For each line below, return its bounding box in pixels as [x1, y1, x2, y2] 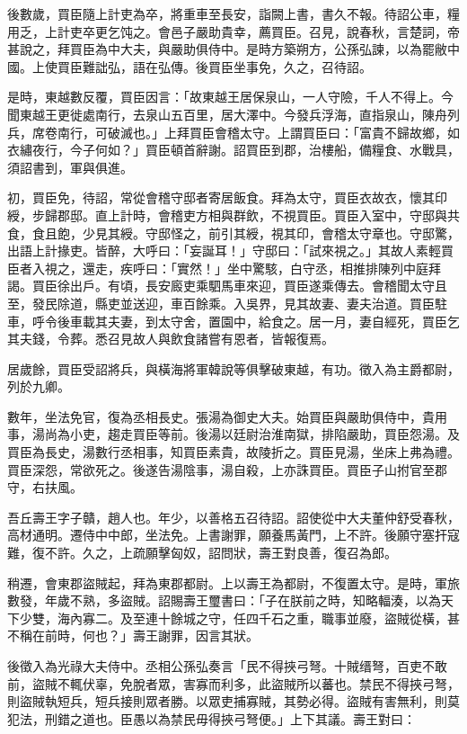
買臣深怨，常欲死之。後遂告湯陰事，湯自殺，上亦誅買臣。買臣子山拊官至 [7, 460, 435, 479]
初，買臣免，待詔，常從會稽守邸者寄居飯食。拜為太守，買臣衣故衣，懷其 [7, 188, 435, 207]
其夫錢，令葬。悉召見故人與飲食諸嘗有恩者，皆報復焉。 [7, 329, 334, 348]
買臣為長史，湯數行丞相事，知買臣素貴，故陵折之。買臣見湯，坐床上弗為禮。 [7, 443, 460, 461]
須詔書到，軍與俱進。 [7, 157, 133, 176]
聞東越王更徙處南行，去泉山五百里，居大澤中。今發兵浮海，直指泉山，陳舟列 [7, 104, 460, 123]
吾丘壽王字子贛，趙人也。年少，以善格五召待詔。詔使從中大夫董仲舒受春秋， [7, 507, 460, 526]
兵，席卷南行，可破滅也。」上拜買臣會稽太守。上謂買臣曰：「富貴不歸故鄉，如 [7, 122, 460, 141]
